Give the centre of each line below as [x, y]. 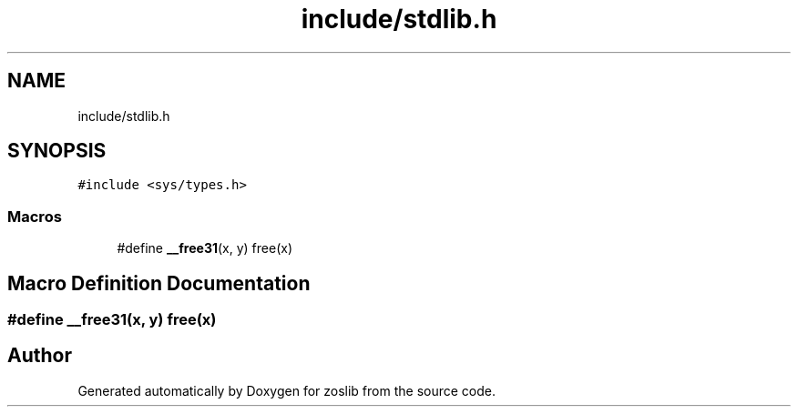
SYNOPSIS [57, 151]
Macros [35, 216]
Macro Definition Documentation [159, 283]
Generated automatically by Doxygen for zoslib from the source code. [286, 390]
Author [40, 356]
